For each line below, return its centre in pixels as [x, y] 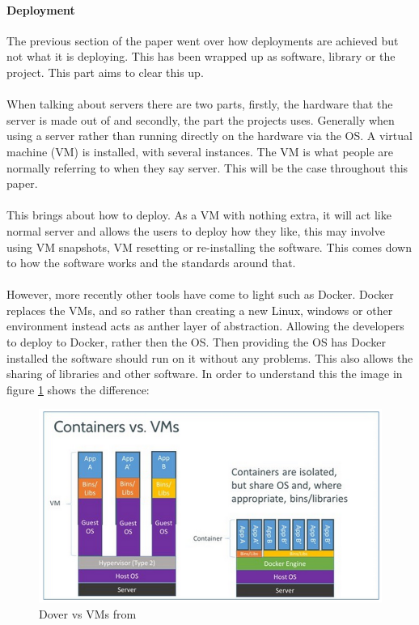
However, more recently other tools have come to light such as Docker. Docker [200, 294]
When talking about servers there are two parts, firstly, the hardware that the [200, 104]
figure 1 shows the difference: [78, 389]
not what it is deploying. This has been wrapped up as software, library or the [201, 56]
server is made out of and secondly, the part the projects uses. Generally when [201, 119]
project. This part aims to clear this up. [105, 72]
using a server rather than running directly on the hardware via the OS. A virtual [209, 136]
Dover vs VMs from [88, 614]
